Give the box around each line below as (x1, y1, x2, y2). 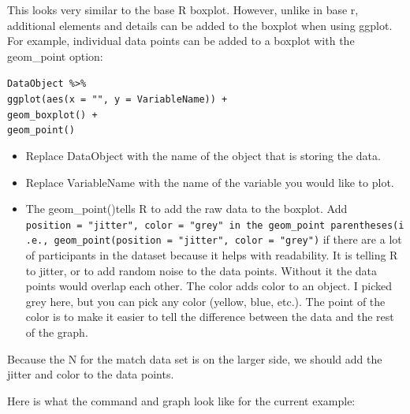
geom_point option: (7, 47, 103, 64)
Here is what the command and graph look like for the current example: (7, 392, 356, 408)
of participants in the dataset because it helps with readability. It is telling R (25, 247, 398, 263)
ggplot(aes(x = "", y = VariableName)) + (7, 94, 228, 106)
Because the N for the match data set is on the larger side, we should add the (7, 350, 382, 367)
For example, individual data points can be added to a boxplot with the (7, 32, 355, 49)
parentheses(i (330, 219, 404, 231)
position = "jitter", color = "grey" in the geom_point (25, 219, 326, 231)
